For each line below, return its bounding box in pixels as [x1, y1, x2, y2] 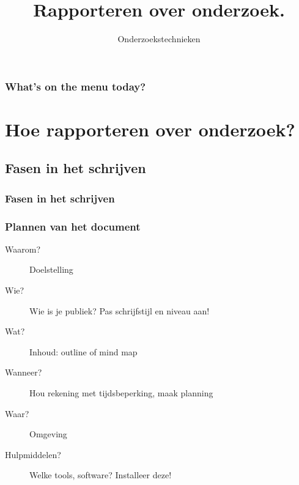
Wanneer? [5, 366, 42, 379]
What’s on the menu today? [5, 78, 146, 94]
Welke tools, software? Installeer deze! [29, 468, 172, 481]
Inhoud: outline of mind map [29, 345, 138, 358]
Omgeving [29, 428, 67, 440]
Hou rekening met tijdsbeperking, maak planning [29, 387, 213, 399]
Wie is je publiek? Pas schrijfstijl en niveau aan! [29, 304, 210, 317]
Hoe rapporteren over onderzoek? [5, 116, 295, 141]
